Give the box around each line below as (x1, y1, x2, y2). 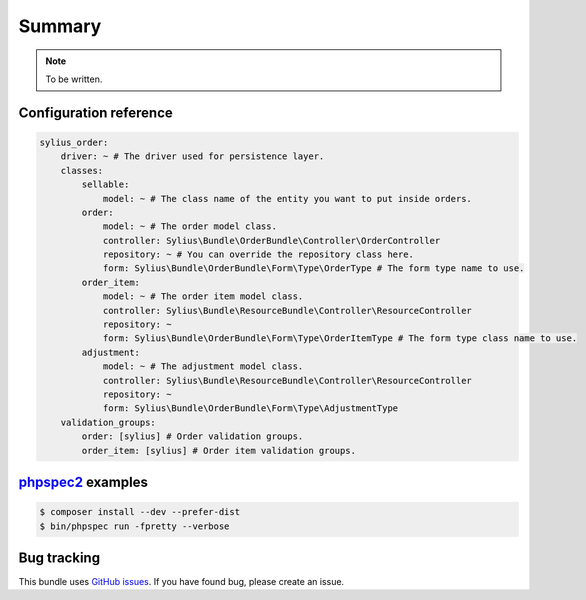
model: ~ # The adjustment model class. (102, 361, 304, 372)
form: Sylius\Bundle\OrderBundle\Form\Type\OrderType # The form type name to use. (102, 263, 525, 274)
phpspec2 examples (18, 473, 149, 490)
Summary (18, 15, 102, 37)
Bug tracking (18, 549, 100, 566)
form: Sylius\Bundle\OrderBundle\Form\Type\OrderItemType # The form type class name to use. (102, 333, 578, 344)
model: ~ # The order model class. (102, 221, 277, 232)
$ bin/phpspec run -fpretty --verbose (39, 520, 230, 532)
